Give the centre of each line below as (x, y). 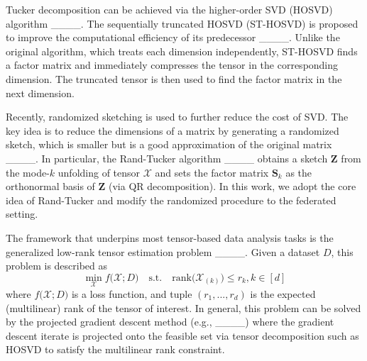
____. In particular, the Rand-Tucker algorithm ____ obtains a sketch (167, 158)
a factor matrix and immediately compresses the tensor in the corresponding (172, 65)
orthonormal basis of (50, 186)
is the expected (283, 293)
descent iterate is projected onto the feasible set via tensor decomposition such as (182, 335)
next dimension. (40, 93)
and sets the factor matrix (212, 172)
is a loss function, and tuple (132, 293)
